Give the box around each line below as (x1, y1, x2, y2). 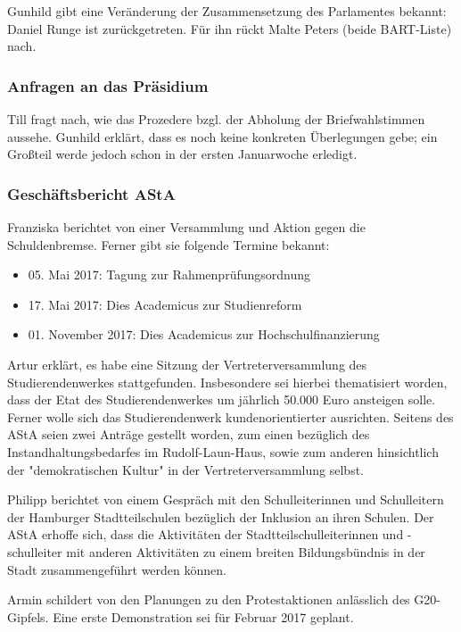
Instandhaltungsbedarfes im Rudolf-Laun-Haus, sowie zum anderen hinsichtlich (7, 442, 439, 461)
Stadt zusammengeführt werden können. (7, 560, 226, 578)
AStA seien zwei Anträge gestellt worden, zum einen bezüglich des (7, 425, 370, 444)
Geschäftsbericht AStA (7, 182, 176, 204)
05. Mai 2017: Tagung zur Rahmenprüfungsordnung (28, 265, 311, 284)
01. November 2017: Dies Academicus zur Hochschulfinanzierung (28, 325, 380, 344)
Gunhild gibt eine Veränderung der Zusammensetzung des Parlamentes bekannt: (7, 2, 447, 20)
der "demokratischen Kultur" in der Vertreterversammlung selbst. (7, 460, 364, 478)
